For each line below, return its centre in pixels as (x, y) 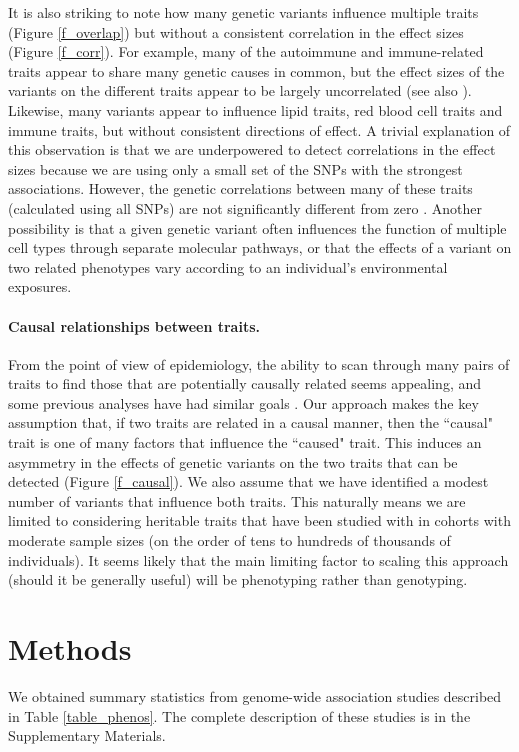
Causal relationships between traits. (134, 325)
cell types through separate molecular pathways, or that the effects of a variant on (260, 247)
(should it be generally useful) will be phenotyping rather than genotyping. (238, 579)
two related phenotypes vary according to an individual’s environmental (228, 266)
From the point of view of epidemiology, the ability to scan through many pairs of (259, 363)
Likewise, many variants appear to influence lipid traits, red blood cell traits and (255, 109)
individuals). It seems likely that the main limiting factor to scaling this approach (258, 559)
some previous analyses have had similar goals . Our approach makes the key (243, 402)
